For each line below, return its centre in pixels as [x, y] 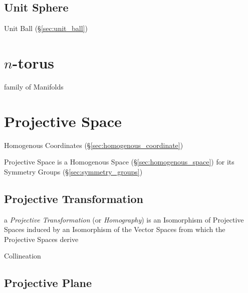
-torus [33, 62]
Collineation [23, 256]
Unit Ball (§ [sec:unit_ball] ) [46, 28]
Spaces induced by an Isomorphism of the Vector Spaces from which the [115, 229]
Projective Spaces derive [41, 239]
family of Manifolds [34, 86]
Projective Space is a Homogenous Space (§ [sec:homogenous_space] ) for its [119, 162]
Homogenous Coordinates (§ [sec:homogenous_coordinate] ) [94, 145]
